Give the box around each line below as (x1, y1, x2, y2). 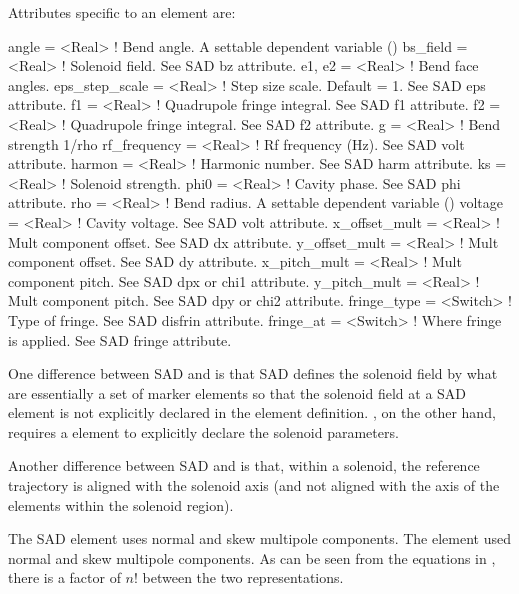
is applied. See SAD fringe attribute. (8, 329, 232, 350)
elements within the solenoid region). (8, 494, 234, 515)
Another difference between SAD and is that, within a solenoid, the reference (8, 455, 480, 476)
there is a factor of (8, 567, 121, 588)
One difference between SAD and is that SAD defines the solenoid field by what (8, 363, 498, 384)
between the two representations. (142, 567, 344, 588)
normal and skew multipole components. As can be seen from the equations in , (8, 547, 496, 568)
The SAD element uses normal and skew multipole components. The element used (8, 528, 511, 549)
